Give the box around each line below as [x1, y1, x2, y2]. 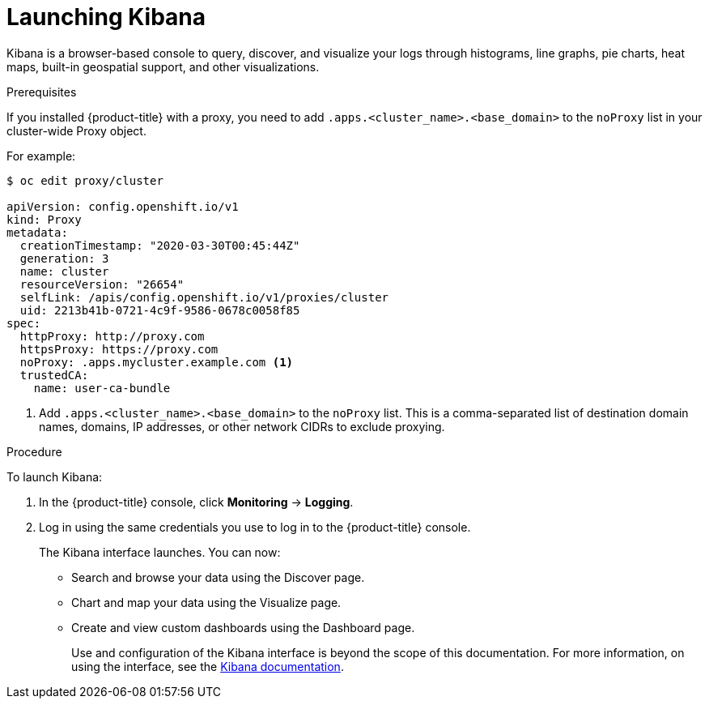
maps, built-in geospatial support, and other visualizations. [6, 59, 320, 74]
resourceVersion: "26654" [19, 277, 185, 291]
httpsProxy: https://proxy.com [19, 342, 219, 356]
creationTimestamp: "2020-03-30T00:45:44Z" [19, 238, 300, 252]
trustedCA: [19, 368, 89, 382]
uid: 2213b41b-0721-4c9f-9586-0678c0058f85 [19, 303, 300, 317]
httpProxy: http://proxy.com [19, 329, 205, 343]
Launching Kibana [6, 3, 206, 31]
